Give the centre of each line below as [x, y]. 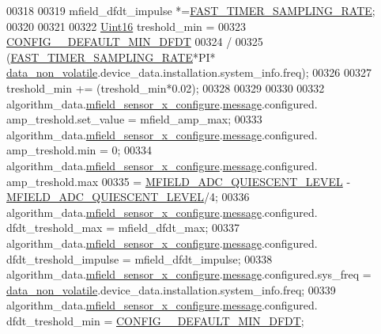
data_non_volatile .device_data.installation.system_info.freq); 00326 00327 [189, 72]
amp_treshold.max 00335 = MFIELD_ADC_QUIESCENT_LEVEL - [179, 181]
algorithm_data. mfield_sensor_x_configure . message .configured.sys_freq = [189, 274]
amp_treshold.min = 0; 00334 [79, 150]
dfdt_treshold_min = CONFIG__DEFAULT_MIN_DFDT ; [155, 320]
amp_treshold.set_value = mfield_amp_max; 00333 [134, 119]
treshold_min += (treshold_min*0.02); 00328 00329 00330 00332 [166, 87]
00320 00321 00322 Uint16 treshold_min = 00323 [126, 26]
